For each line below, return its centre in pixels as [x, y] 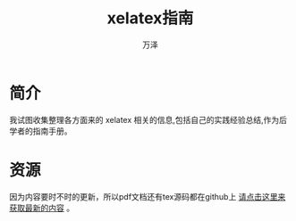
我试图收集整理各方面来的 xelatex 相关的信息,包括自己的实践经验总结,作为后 [148, 119]
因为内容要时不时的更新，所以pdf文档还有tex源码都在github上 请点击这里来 [148, 196]
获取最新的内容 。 [42, 208]
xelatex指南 [150, 18]
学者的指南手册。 [41, 131]
